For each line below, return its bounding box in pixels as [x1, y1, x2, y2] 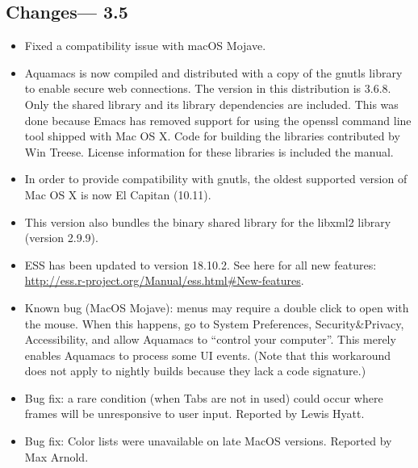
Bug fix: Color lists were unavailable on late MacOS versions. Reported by [24, 432, 392, 449]
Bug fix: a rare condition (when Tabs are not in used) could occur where [24, 389, 383, 406]
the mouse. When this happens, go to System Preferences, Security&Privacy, [24, 315, 404, 332]
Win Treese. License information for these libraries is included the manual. [24, 143, 394, 160]
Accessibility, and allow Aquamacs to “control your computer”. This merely [24, 331, 396, 348]
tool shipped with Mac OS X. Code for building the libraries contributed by [24, 127, 400, 144]
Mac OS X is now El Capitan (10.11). [24, 186, 211, 203]
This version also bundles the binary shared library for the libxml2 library [24, 213, 391, 230]
